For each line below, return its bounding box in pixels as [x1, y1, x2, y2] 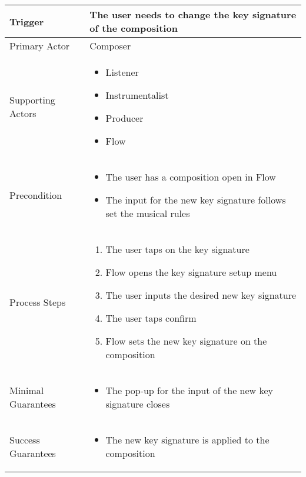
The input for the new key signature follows [105, 193, 286, 206]
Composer [89, 39, 131, 52]
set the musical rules [105, 206, 190, 220]
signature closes [105, 397, 170, 411]
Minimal [9, 383, 44, 397]
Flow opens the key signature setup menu [105, 265, 277, 279]
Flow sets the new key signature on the [105, 334, 267, 348]
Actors [9, 106, 36, 120]
